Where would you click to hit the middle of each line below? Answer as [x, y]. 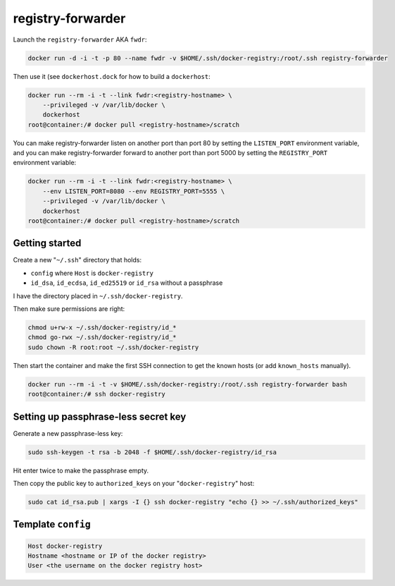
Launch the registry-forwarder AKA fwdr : [80, 39]
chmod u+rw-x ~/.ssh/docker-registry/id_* [102, 328]
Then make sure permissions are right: [69, 309]
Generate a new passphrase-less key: [68, 433]
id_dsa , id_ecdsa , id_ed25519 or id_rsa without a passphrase [127, 283]
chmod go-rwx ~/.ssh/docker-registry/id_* [102, 337]
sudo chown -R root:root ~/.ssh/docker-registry [113, 347]
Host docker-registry [65, 546]
